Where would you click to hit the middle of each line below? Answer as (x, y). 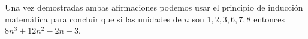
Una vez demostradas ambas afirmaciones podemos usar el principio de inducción (154, 7)
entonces (269, 19)
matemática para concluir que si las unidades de (93, 19)
